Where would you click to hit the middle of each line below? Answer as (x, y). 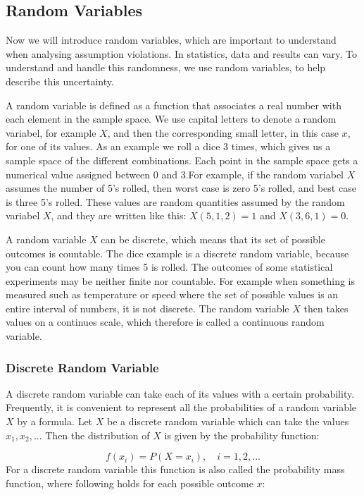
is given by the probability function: (242, 435)
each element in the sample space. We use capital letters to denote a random (171, 119)
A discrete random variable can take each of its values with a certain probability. (180, 393)
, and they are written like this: (119, 215)
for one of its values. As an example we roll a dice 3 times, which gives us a (168, 146)
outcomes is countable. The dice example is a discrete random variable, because (177, 253)
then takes (326, 308)
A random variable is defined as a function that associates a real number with (174, 105)
